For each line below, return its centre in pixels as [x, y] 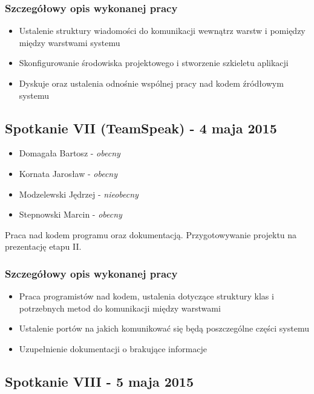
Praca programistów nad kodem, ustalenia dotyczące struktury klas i [146, 296]
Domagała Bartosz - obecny [70, 153]
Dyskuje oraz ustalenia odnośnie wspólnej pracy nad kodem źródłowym [151, 83]
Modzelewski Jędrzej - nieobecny [79, 194]
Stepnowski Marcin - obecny [70, 214]
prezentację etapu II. [43, 246]
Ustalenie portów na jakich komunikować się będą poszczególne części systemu [164, 328]
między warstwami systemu [70, 42]
